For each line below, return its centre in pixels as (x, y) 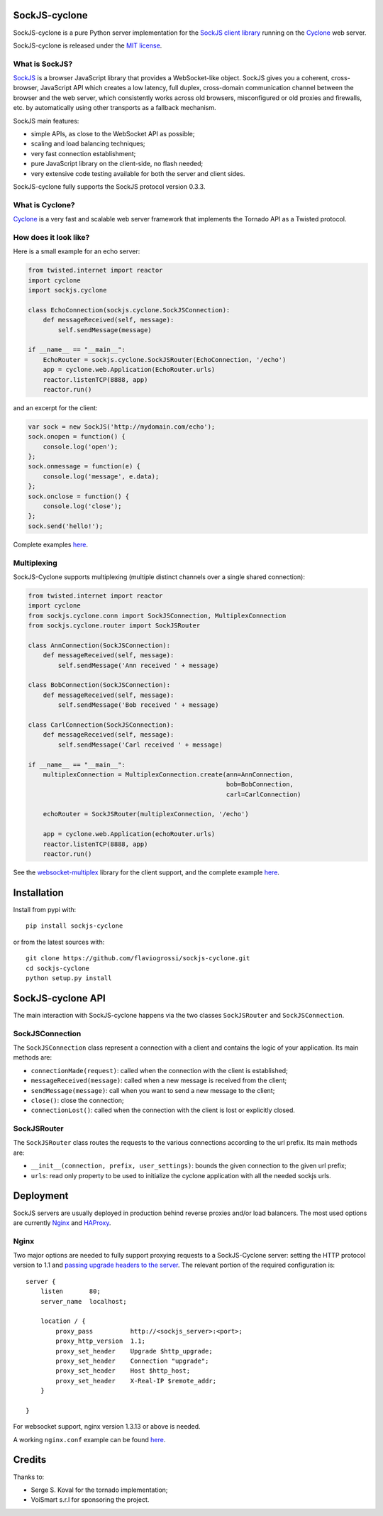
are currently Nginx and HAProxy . (62, 1223)
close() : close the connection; (77, 1100)
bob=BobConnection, (260, 785)
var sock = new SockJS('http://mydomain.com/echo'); (122, 427)
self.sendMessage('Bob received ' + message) (138, 705)
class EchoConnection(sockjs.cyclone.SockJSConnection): (129, 310)
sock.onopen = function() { (77, 437)
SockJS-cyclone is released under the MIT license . (88, 45)
